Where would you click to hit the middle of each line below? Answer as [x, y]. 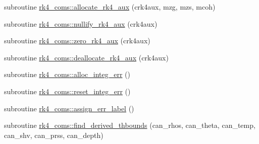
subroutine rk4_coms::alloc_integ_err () [67, 74]
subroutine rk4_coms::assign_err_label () [69, 108]
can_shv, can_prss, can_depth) [54, 135]
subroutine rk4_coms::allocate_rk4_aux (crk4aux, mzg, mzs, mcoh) [110, 7]
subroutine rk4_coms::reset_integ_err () [67, 91]
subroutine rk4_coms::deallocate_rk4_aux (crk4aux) [86, 57]
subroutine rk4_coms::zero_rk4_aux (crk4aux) [77, 41]
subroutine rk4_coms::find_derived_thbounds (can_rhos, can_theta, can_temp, [130, 125]
